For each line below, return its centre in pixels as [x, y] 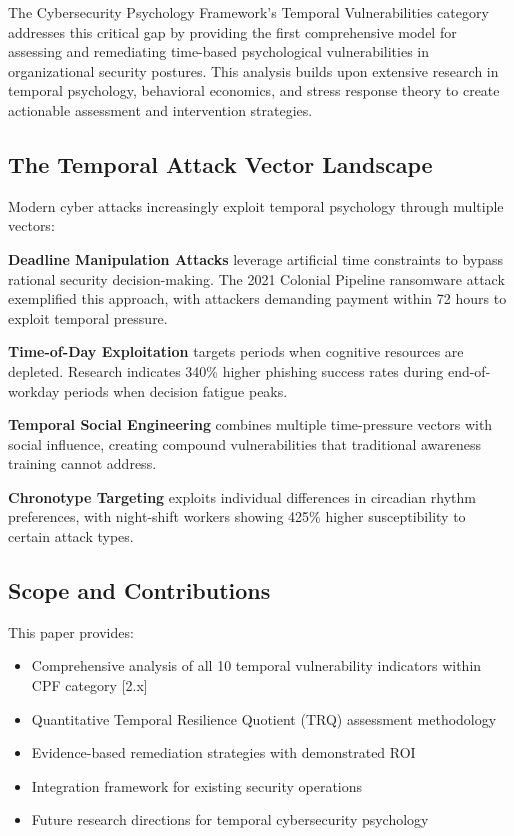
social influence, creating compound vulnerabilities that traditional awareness [245, 443]
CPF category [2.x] [89, 685]
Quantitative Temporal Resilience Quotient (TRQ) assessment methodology [264, 718]
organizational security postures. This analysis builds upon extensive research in [253, 70]
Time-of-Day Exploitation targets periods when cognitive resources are [236, 351]
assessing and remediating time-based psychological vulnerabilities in [219, 51]
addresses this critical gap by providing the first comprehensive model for [232, 31]
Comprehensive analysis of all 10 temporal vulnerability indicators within [256, 665]
